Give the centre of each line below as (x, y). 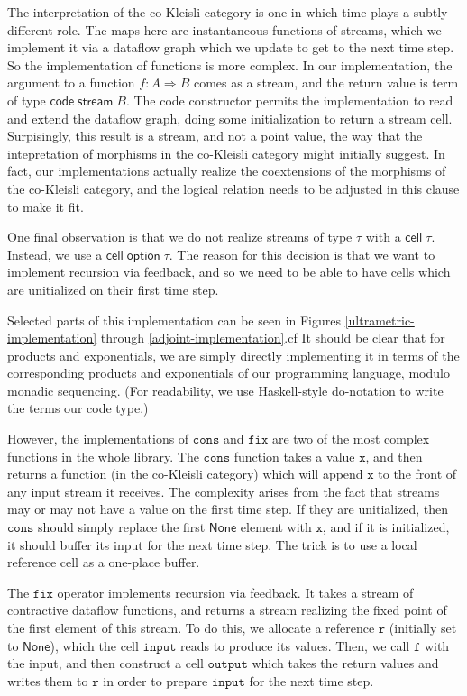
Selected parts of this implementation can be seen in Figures (174, 320)
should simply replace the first (122, 527)
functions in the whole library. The (103, 456)
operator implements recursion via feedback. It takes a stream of (235, 592)
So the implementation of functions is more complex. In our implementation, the (230, 64)
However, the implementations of (98, 439)
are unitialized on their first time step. (113, 289)
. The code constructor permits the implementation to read (289, 100)
